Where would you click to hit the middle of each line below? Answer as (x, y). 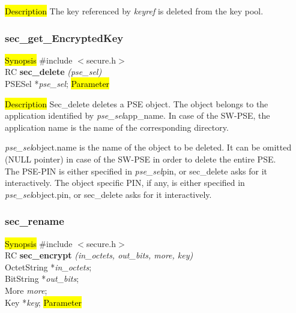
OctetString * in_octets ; (48, 267)
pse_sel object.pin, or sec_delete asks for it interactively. (108, 194)
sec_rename (35, 221)
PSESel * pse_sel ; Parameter (57, 83)
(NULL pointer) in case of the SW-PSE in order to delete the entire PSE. (140, 159)
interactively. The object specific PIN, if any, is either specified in (125, 183)
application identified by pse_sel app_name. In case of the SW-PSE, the (137, 115)
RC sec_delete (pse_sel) (53, 72)
